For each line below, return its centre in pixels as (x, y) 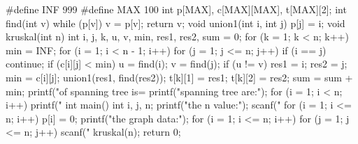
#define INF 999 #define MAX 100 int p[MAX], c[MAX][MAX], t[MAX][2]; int (176, 9)
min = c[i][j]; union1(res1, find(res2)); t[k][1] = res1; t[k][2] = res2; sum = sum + (179, 77)
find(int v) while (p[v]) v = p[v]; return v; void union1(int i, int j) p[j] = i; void (176, 23)
